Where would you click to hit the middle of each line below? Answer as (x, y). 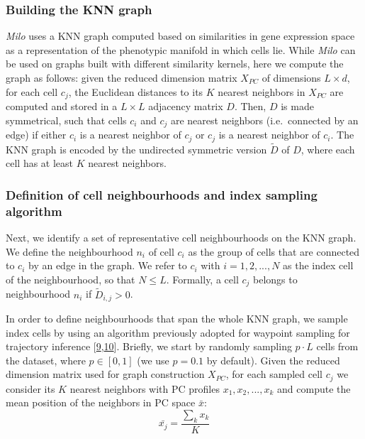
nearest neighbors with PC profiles (145, 388)
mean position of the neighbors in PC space (101, 402)
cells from (337, 346)
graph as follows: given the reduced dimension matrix (122, 77)
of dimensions (291, 77)
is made (297, 106)
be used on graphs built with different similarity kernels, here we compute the (175, 64)
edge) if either (36, 135)
